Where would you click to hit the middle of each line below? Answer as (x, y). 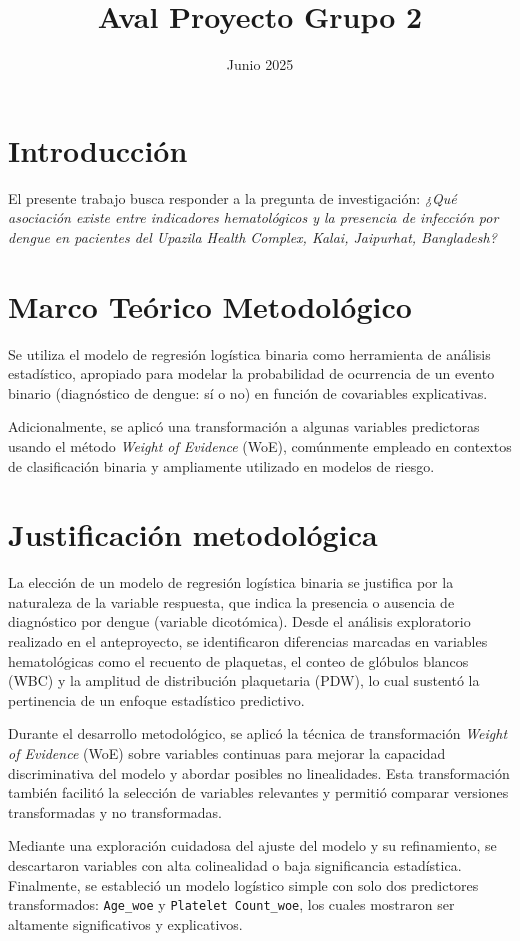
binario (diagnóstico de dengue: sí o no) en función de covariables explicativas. (248, 392)
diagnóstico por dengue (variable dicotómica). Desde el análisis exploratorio (239, 621)
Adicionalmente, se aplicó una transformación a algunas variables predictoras (244, 426)
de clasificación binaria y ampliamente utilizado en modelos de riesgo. (221, 465)
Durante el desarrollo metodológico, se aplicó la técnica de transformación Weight (258, 733)
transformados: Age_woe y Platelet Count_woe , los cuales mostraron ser (231, 904)
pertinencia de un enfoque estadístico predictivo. (156, 699)
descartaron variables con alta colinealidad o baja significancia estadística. (235, 864)
